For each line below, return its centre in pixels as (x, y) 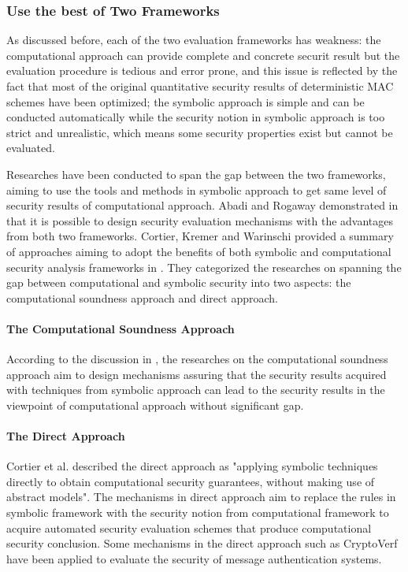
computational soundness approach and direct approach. (142, 297)
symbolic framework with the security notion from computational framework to (198, 513)
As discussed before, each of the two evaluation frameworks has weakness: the (194, 40)
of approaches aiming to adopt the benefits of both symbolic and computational (199, 251)
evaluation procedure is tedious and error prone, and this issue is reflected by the (202, 71)
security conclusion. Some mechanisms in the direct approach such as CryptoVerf (202, 543)
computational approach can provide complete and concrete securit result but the (203, 55)
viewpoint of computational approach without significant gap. (155, 405)
